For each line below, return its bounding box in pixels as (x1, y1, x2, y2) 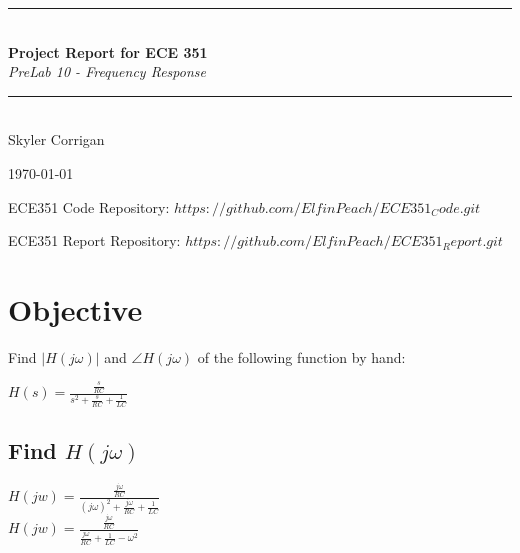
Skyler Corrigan (8, 129, 105, 150)
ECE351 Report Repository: (8, 230, 181, 251)
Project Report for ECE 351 (8, 41, 208, 62)
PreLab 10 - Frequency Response (8, 61, 206, 82)
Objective (8, 288, 143, 329)
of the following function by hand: (197, 346, 406, 367)
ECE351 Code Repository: (8, 196, 170, 217)
